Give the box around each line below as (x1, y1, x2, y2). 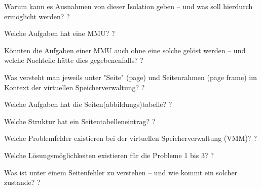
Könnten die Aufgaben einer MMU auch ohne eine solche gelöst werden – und (4, 45, 246, 55)
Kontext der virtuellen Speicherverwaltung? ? (4, 82, 145, 92)
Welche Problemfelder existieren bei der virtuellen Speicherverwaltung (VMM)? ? (4, 133, 257, 143)
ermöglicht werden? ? (4, 11, 70, 21)
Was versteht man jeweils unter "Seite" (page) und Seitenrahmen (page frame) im (4, 71, 257, 82)
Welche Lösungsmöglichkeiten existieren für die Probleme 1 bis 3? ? (4, 149, 214, 160)
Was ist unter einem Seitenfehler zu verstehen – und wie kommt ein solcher (4, 167, 238, 177)
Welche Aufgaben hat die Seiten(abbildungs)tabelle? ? (4, 99, 172, 109)
